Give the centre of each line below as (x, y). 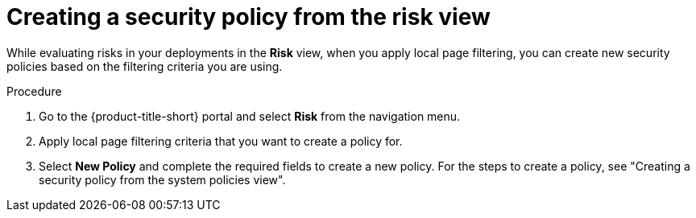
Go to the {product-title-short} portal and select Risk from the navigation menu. (250, 116)
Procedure (34, 91)
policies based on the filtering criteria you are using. (145, 66)
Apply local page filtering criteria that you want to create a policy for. (221, 141)
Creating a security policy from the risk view (249, 17)
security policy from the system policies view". (162, 179)
